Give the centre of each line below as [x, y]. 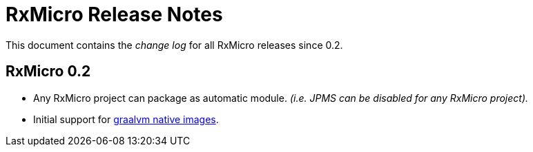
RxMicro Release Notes [114, 14]
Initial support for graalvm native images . [126, 119]
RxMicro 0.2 [48, 72]
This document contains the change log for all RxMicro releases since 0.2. [174, 45]
